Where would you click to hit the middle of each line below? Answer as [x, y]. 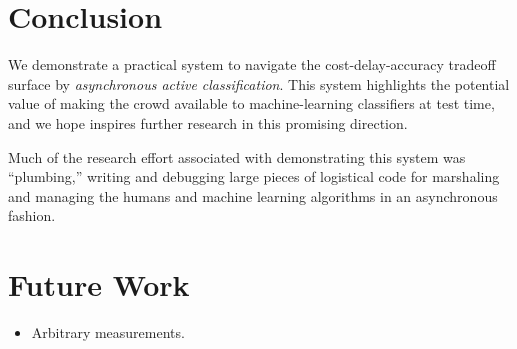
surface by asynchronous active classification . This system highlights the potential [259, 83]
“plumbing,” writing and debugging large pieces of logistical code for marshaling [254, 176]
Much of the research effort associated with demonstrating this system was [237, 156]
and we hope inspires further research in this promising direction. [208, 122]
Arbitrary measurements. [108, 332]
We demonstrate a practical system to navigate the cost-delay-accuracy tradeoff [252, 64]
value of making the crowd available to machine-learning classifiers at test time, [251, 103]
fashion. [32, 215]
